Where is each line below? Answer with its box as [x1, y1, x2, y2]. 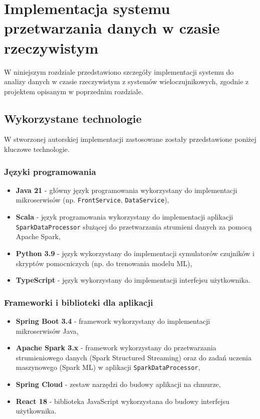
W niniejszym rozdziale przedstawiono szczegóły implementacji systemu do [4, 66, 234, 77]
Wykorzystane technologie [4, 110, 142, 126]
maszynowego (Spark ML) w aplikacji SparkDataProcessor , [16, 362, 200, 372]
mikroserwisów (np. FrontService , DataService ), [16, 194, 169, 205]
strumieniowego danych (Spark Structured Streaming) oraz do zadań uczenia [16, 352, 251, 362]
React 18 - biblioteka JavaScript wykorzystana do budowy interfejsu [16, 395, 229, 406]
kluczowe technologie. [4, 144, 70, 154]
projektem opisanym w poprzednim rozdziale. [4, 86, 143, 96]
